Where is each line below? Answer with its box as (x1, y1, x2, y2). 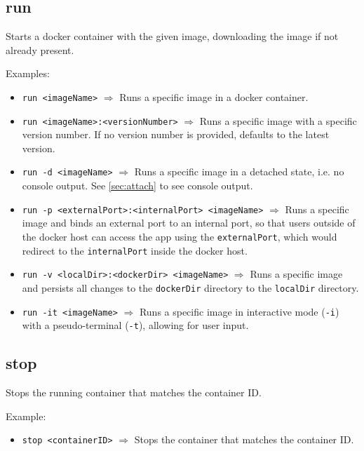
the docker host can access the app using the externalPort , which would (22, 229, 337, 243)
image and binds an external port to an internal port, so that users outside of (22, 215, 356, 230)
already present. (6, 42, 74, 57)
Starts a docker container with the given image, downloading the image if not (6, 29, 339, 43)
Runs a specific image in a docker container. (119, 89, 309, 104)
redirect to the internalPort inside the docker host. (22, 243, 248, 257)
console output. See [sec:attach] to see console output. (22, 178, 253, 193)
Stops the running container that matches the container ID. (6, 385, 262, 400)
